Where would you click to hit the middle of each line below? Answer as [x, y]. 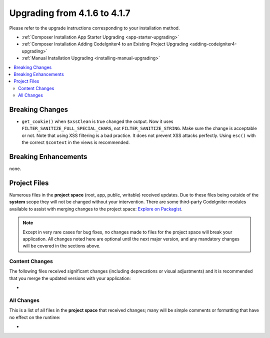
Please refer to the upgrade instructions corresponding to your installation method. [94, 28]
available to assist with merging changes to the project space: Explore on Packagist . [96, 209]
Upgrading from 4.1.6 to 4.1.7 [70, 13]
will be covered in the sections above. [62, 246]
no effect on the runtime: [35, 317]
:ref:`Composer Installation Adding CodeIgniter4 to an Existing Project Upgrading [105, 44]
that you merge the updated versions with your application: [70, 278]
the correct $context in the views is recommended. [76, 142]
